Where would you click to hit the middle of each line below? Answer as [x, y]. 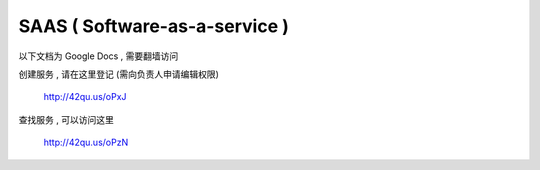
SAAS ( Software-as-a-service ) [154, 26]
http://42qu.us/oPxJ [85, 97]
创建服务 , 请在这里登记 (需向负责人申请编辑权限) [119, 74]
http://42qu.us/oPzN [86, 142]
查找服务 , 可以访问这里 [66, 119]
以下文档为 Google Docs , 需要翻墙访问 [98, 56]
